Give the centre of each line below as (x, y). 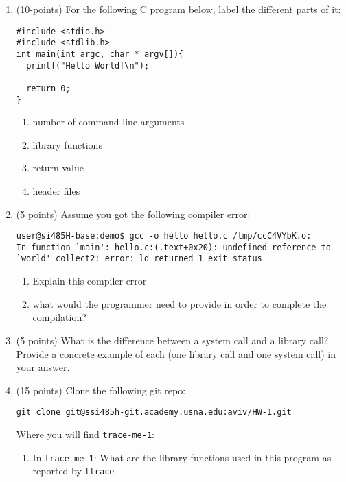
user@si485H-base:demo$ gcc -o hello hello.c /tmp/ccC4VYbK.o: (164, 236)
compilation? (59, 317)
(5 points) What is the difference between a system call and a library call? (172, 340)
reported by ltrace (73, 471)
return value (58, 168)
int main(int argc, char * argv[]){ (100, 54)
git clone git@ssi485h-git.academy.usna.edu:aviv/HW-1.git (154, 412)
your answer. (43, 367)
